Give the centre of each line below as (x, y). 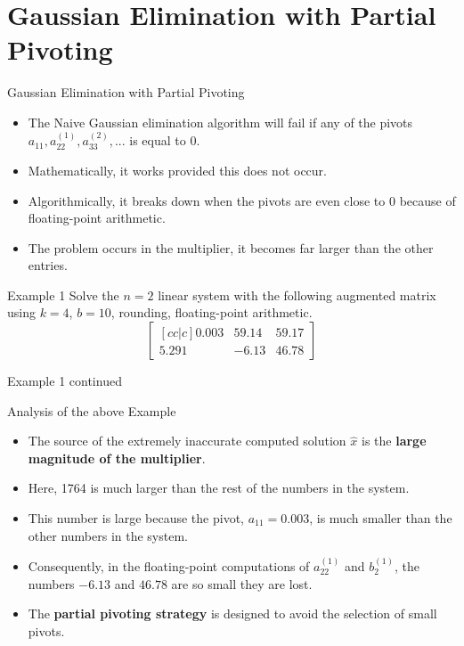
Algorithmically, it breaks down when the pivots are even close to (207, 200)
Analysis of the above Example (92, 410)
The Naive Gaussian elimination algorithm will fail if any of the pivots (220, 122)
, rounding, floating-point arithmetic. (212, 312)
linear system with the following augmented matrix (297, 294)
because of (427, 200)
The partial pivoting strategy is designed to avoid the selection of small (232, 613)
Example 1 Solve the (63, 294)
